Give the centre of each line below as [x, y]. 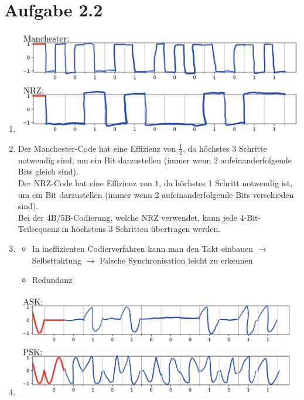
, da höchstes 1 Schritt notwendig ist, [226, 182]
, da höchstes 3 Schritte [225, 148]
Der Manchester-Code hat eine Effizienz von [97, 148]
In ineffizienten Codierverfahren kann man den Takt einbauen [142, 248]
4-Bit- [250, 217]
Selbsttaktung [57, 260]
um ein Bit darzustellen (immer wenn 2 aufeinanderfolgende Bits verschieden [156, 194]
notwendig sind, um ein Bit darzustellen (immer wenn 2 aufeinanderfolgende [155, 160]
